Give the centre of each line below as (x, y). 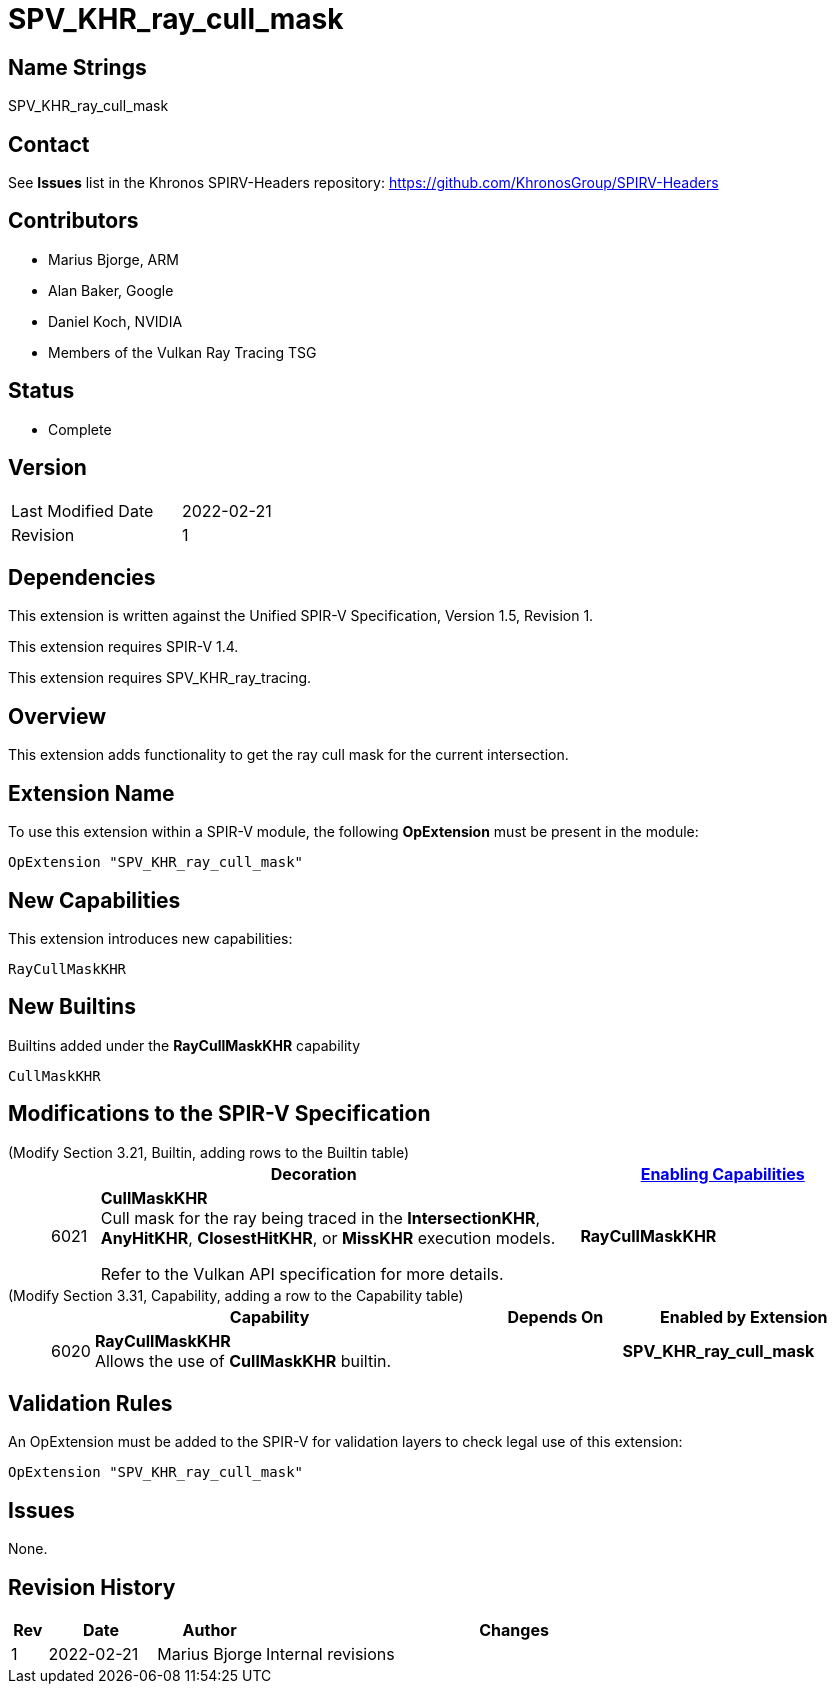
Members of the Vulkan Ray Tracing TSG (182, 352)
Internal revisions (330, 1654)
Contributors (73, 221)
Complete (80, 429)
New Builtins (72, 1007)
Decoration (313, 1173)
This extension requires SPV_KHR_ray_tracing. (160, 678)
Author (209, 1630)
